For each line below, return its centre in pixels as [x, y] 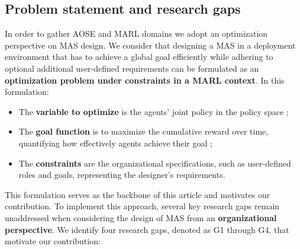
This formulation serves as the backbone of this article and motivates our [138, 194]
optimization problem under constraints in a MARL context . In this [145, 80]
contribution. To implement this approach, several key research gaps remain [142, 206]
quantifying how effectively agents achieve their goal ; [115, 143]
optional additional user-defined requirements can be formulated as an [132, 68]
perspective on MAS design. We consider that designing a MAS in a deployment [150, 45]
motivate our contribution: [53, 241]
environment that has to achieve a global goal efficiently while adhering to [139, 57]
